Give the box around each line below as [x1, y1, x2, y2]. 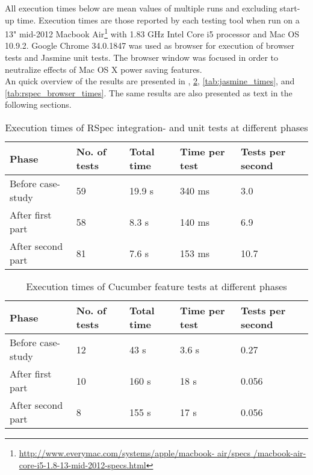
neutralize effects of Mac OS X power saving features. [5, 63, 202, 75]
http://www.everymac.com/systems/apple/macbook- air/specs [19, 447, 251, 459]
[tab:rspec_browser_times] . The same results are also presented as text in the [5, 86, 293, 99]
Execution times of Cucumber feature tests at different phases [26, 279, 287, 293]
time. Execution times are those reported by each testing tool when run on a [17, 13, 300, 26]
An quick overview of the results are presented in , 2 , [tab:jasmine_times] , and [5, 75, 295, 87]
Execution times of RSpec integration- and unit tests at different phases [5, 120, 308, 134]
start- [279, 2, 300, 14]
